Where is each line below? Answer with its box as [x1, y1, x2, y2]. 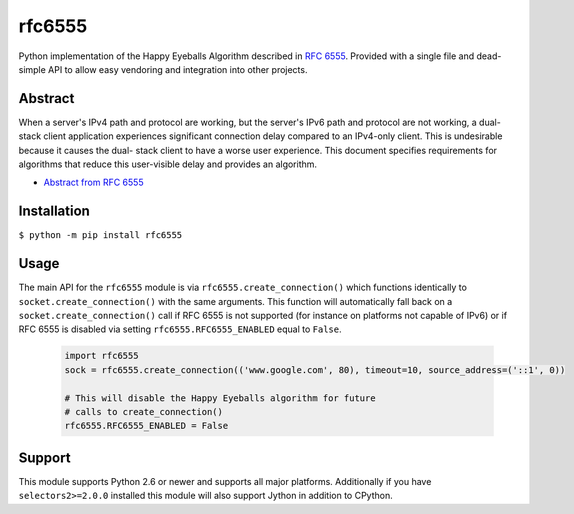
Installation [18, 203, 90, 220]
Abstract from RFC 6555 [43, 176, 144, 189]
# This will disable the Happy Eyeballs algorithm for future [64, 392, 376, 404]
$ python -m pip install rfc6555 [18, 230, 183, 241]
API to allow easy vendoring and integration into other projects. [48, 63, 308, 75]
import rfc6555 [64, 350, 139, 362]
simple [18, 63, 47, 75]
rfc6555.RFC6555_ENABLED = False [64, 420, 229, 432]
